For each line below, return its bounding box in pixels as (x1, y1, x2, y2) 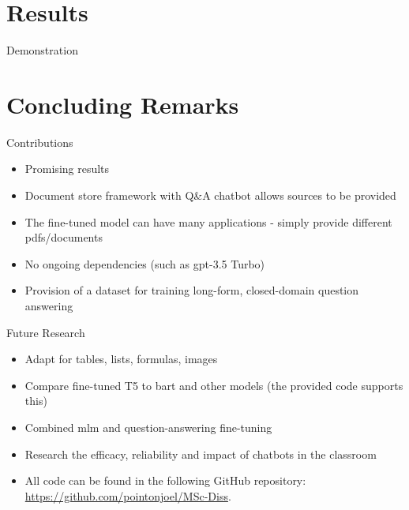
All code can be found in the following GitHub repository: (24, 472, 306, 489)
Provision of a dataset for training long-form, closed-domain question (24, 282, 359, 298)
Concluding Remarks (6, 88, 239, 120)
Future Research (6, 324, 85, 340)
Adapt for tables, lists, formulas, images (24, 351, 218, 367)
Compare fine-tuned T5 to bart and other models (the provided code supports (24, 377, 403, 393)
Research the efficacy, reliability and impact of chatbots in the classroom (24, 445, 377, 462)
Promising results (24, 160, 110, 177)
